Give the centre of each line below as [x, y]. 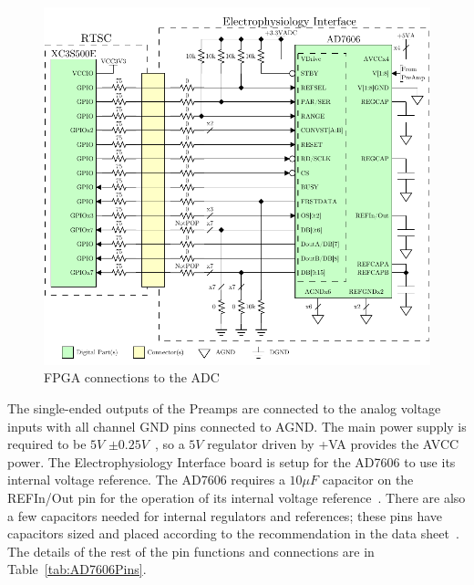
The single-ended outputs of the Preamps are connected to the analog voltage [224, 408]
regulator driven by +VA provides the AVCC [333, 444]
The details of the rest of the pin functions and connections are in [191, 551]
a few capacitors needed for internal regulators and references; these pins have [225, 515]
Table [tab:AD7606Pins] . [77, 569]
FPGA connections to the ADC [132, 377]
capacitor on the [368, 480]
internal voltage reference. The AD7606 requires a [146, 480]
